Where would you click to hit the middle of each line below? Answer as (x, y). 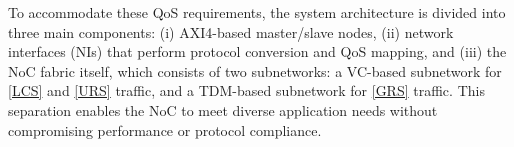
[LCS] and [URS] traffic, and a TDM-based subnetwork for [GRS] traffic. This (246, 90)
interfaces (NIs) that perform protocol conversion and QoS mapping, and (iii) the (257, 51)
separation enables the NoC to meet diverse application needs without (223, 109)
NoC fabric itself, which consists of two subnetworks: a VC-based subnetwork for (255, 70)
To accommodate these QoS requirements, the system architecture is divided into (257, 12)
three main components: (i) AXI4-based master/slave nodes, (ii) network (231, 31)
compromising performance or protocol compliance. (165, 129)
